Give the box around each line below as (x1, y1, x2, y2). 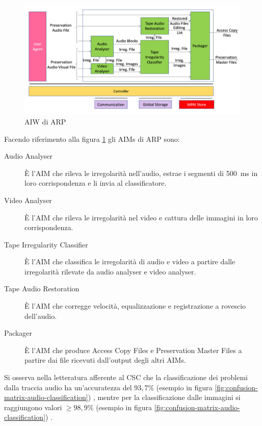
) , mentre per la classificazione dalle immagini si (88, 392, 241, 403)
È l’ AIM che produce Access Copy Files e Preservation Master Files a (24, 344, 242, 355)
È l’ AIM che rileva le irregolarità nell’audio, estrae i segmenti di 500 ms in (24, 167, 258, 178)
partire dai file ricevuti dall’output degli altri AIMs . (24, 355, 186, 365)
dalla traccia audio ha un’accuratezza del (4, 382, 132, 392)
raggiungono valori (4, 402, 62, 412)
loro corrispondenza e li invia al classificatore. (24, 178, 167, 188)
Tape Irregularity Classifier (4, 239, 88, 249)
